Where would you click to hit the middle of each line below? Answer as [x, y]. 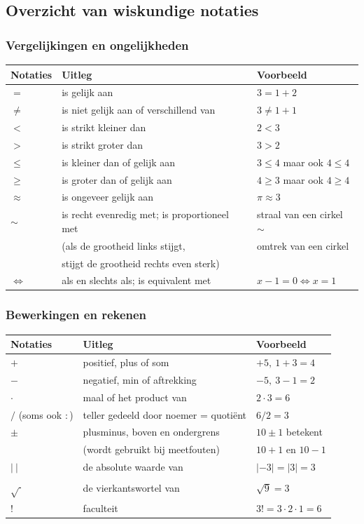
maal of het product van [135, 397]
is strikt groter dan [102, 144]
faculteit [100, 508]
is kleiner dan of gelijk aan [119, 162]
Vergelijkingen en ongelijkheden [97, 45]
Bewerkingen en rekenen [76, 315]
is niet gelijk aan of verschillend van [139, 110]
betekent [304, 432]
